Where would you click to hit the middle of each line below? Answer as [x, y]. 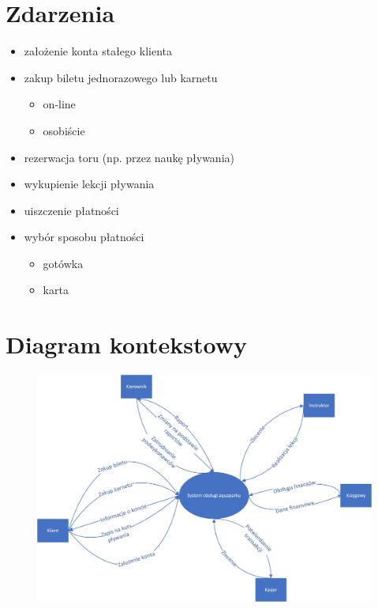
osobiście [64, 130]
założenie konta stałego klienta [98, 51]
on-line [59, 104]
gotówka [63, 263]
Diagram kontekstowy [127, 344]
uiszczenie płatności [71, 210]
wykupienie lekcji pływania [89, 184]
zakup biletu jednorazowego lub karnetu [121, 77]
